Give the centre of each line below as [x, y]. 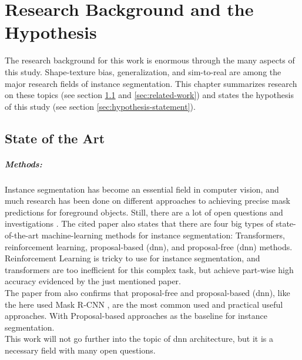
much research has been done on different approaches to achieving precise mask [147, 201]
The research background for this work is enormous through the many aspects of [150, 60]
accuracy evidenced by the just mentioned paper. [93, 281]
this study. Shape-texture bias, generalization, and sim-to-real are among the [143, 71]
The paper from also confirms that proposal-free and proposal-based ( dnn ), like [147, 292]
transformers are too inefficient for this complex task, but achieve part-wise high [149, 269]
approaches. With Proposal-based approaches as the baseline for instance [136, 316]
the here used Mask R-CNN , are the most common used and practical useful [144, 304]
